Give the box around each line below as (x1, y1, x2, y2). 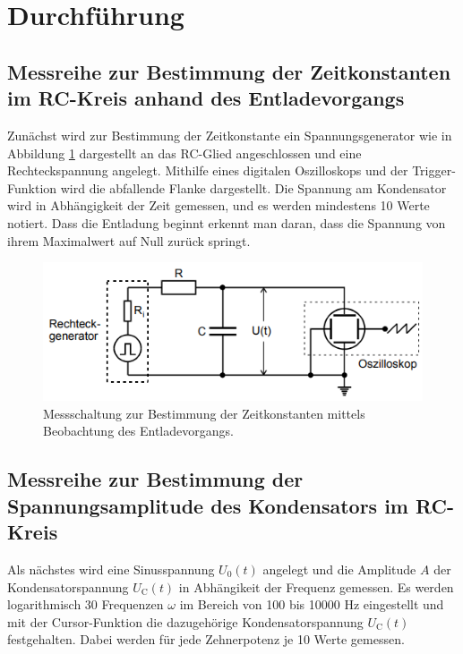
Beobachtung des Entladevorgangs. (43, 421, 234, 440)
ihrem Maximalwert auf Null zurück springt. (7, 231, 251, 250)
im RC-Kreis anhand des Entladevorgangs (7, 84, 405, 112)
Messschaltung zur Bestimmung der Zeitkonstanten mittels (43, 403, 365, 422)
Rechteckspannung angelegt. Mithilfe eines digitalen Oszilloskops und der (7, 161, 408, 180)
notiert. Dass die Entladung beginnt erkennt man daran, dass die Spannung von (7, 213, 446, 232)
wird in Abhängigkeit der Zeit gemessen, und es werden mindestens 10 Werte (7, 196, 430, 215)
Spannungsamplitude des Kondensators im (7, 491, 408, 519)
